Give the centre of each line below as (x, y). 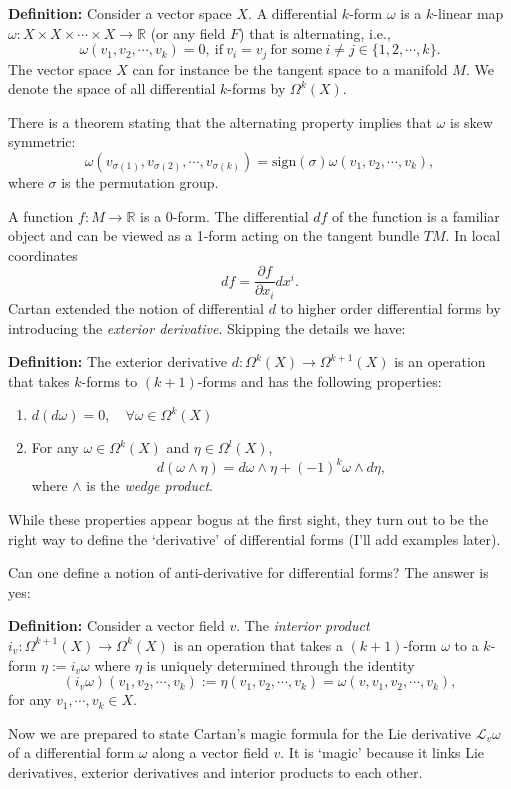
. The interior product (303, 625)
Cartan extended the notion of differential (136, 307)
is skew (471, 121)
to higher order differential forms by (390, 307)
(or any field (188, 32)
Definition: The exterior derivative (118, 361)
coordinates (43, 254)
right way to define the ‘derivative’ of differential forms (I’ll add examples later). (254, 538)
